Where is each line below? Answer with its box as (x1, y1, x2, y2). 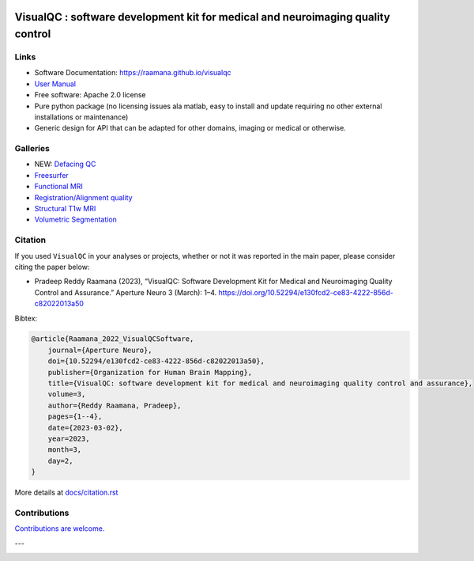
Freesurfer (34, 170, 69, 180)
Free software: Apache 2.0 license (34, 90, 146, 100)
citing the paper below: (14, 262, 90, 271)
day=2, (47, 456, 73, 465)
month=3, (47, 445, 82, 454)
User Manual (34, 79, 77, 89)
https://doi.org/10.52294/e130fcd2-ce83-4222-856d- (218, 287, 394, 297)
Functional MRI (34, 182, 83, 191)
